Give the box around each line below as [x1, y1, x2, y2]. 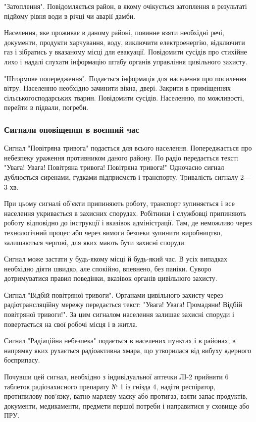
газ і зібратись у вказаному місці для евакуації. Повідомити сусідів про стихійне [4, 47, 247, 57]
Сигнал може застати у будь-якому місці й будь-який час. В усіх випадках [4, 254, 228, 264]
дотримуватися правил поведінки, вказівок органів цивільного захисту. [4, 273, 217, 283]
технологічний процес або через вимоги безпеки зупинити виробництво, [4, 227, 222, 237]
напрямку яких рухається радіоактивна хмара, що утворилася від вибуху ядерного [4, 345, 251, 355]
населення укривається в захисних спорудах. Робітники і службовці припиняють [4, 208, 247, 218]
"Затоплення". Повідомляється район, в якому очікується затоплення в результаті [4, 1, 247, 11]
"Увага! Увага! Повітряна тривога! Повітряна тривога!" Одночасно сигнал [4, 162, 224, 172]
